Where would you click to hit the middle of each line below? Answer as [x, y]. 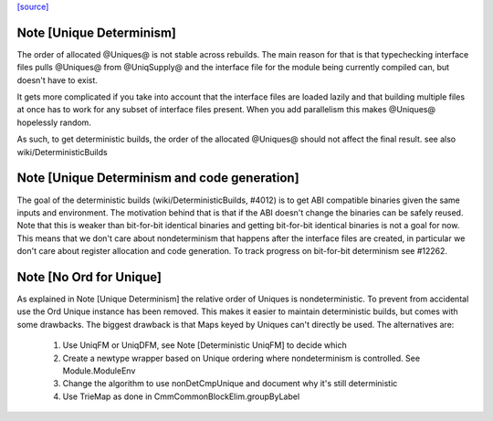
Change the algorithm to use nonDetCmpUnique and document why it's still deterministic [230, 384]
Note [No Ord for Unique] [89, 277]
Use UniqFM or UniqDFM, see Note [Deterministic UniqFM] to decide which [205, 345]
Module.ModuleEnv [99, 371]
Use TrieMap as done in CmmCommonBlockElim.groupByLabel [181, 396]
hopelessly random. [54, 122]
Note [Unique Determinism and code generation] [158, 178]
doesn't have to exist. [57, 80]
